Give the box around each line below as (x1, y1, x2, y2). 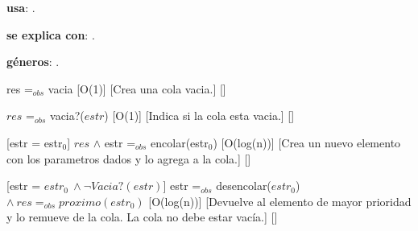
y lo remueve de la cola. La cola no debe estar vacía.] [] (6, 208, 278, 225)
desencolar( (216, 177, 271, 194)
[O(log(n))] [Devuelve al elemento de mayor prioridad (148, 192, 412, 209)
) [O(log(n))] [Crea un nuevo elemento (213, 134, 401, 151)
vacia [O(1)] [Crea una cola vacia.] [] (48, 80, 226, 97)
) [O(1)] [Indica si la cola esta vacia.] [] (104, 107, 295, 124)
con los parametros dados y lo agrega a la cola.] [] (6, 150, 251, 167)
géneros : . (6, 53, 60, 70)
